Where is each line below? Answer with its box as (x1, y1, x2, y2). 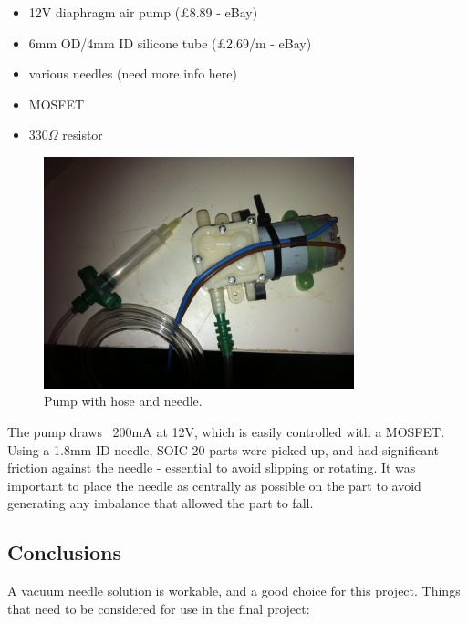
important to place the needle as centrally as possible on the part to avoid (7, 475, 421, 494)
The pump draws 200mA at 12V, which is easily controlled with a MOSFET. (7, 421, 445, 441)
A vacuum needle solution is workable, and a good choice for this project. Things (7, 581, 461, 600)
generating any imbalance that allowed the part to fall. (7, 494, 314, 513)
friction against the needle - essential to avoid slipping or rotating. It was (7, 458, 416, 477)
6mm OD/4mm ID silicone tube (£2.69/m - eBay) (28, 33, 312, 52)
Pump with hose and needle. (44, 391, 203, 411)
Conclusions (7, 538, 122, 567)
